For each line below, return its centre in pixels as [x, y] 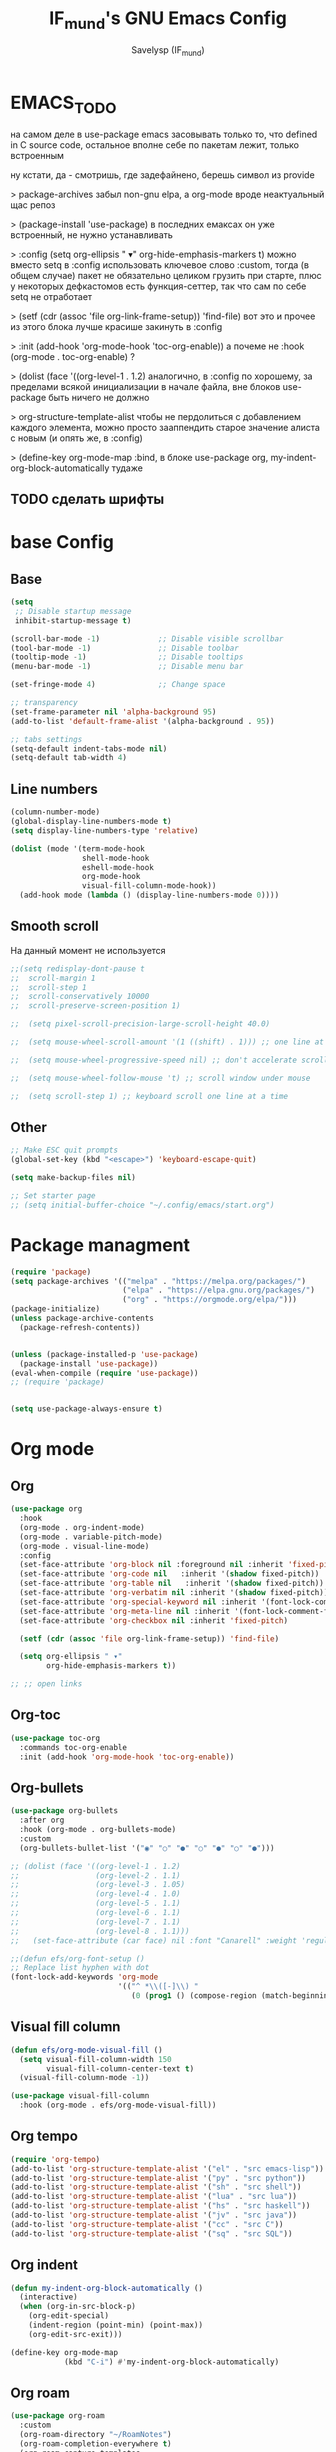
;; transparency [44, 703]
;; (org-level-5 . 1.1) [96, 1903]
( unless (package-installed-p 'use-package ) [104, 1354]
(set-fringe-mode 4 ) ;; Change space [118, 685]
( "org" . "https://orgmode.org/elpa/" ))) [209, 1300]
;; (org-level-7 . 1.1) [96, 1922]
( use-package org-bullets [64, 1811]
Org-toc [36, 1715]
